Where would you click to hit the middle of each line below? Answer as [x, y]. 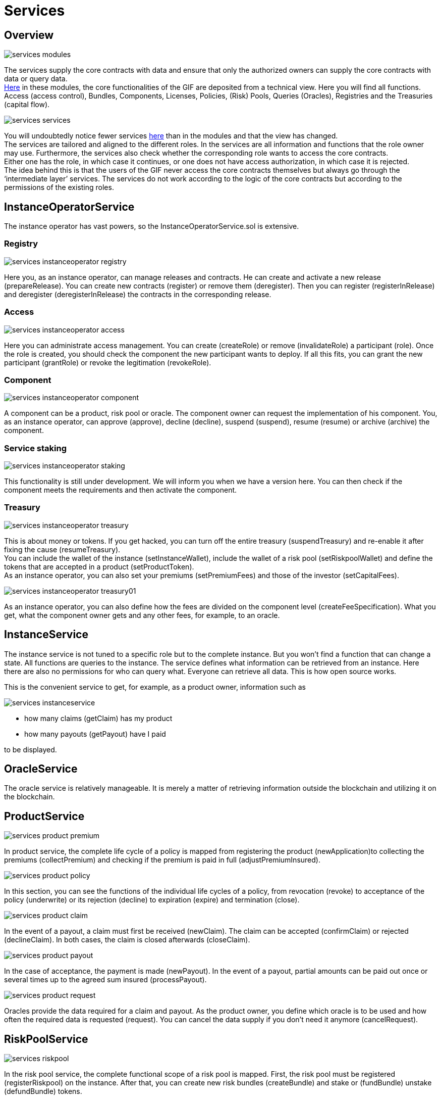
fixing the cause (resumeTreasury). [62, 549]
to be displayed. [31, 749]
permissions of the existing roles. [59, 187]
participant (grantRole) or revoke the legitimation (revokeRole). [108, 362]
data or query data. [36, 79]
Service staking [36, 448]
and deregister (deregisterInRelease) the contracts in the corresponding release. [138, 294]
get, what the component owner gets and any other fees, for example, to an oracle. [142, 615]
